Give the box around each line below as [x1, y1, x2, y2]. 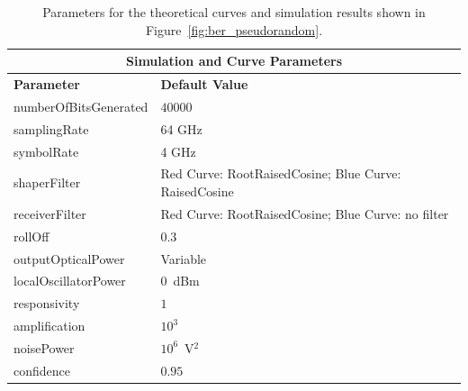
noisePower [13, 338, 75, 357]
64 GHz [160, 119, 202, 138]
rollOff [13, 226, 49, 245]
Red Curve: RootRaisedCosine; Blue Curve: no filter [160, 204, 449, 223]
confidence [13, 360, 70, 379]
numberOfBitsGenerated [13, 96, 148, 115]
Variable [160, 249, 207, 268]
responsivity [13, 294, 80, 313]
